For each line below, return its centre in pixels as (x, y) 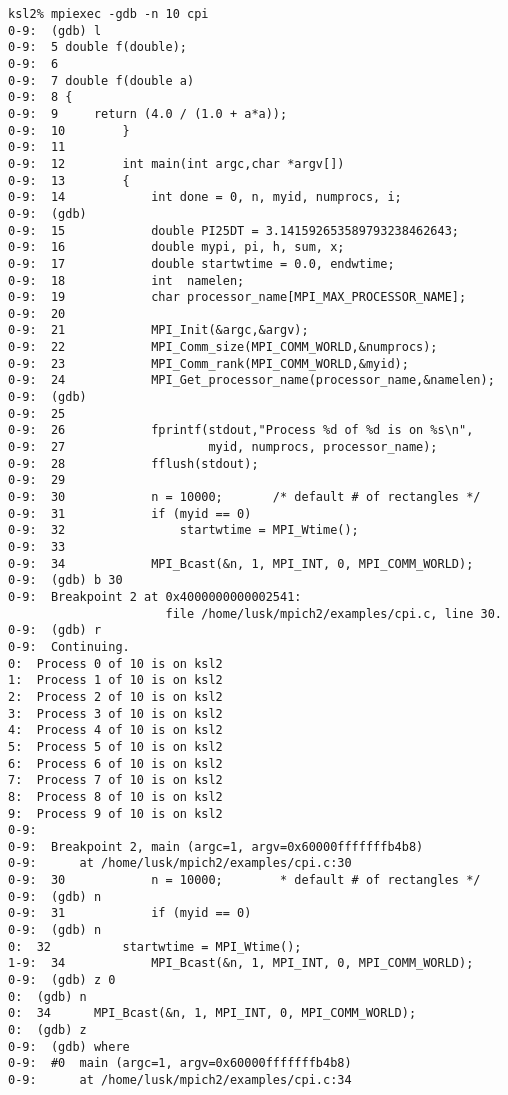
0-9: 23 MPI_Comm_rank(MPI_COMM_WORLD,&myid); (208, 363)
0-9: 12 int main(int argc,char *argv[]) (176, 163)
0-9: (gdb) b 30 (65, 580)
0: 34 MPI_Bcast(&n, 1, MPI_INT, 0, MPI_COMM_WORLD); (212, 1013)
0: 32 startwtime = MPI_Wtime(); (155, 946)
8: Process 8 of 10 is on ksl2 (115, 796)
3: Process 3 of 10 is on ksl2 (115, 713)
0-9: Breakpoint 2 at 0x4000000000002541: (155, 596)
